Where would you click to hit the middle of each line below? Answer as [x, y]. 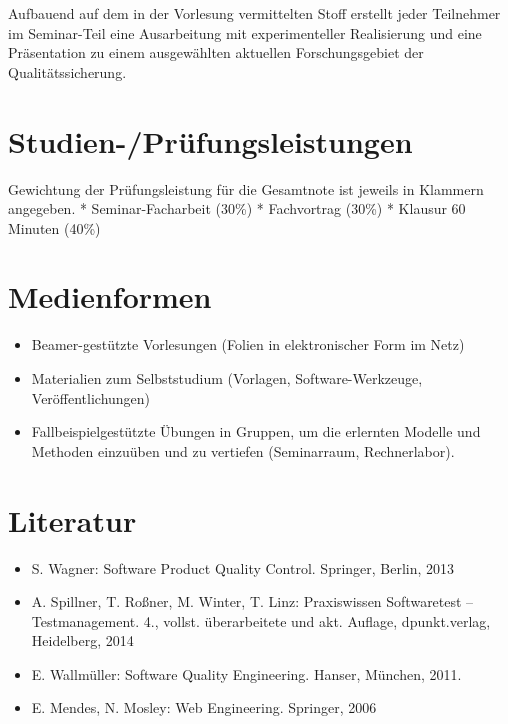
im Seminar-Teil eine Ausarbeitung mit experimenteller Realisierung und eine [245, 32]
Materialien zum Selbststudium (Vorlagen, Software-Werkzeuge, [227, 378]
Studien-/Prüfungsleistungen [210, 140]
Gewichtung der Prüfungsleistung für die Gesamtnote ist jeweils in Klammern [246, 188]
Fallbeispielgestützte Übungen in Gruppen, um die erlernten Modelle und [256, 431]
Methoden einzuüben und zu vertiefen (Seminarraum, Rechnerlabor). [243, 450]
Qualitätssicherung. [67, 71]
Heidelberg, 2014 [82, 640]
